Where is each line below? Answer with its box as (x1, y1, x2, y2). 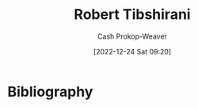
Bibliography (7, 83, 93, 100)
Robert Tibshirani (74, 6, 191, 24)
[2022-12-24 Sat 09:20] (93, 47, 172, 56)
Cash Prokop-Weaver (97, 32, 168, 41)
